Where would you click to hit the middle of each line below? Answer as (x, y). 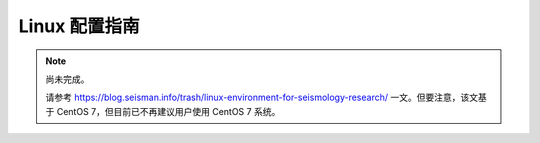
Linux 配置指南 (79, 26)
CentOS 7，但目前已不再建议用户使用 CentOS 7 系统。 (168, 111)
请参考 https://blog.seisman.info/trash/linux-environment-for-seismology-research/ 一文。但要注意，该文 (262, 97)
